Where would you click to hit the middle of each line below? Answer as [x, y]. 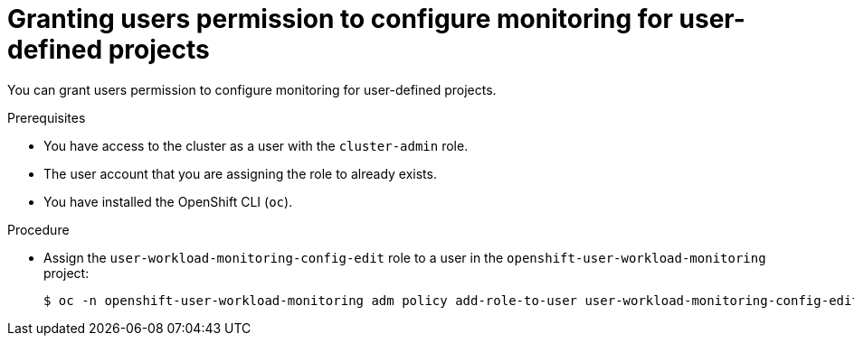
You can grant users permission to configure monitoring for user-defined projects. [252, 89]
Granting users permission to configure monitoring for [340, 19]
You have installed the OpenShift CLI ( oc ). [168, 201]
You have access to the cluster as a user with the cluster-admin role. [256, 145]
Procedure [38, 229]
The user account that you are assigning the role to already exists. [240, 173]
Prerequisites [47, 117]
